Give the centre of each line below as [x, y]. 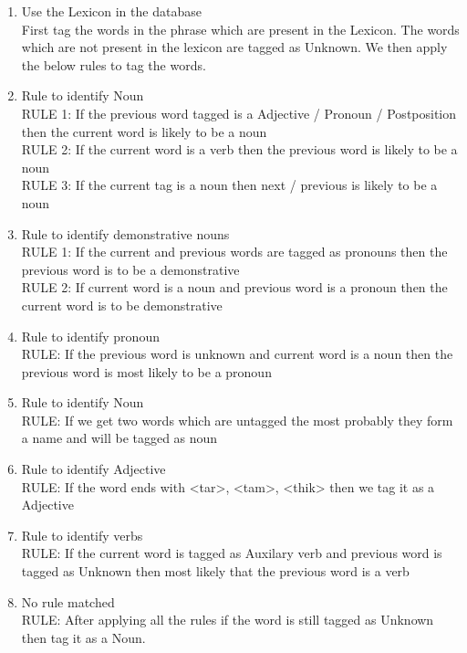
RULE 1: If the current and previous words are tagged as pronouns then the [234, 252]
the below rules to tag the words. [114, 64]
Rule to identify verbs [82, 535]
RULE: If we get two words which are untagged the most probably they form [237, 420]
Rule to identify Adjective [93, 469]
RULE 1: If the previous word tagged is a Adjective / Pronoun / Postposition [239, 113]
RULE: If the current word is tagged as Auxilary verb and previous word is [232, 553]
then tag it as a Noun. [83, 637]
